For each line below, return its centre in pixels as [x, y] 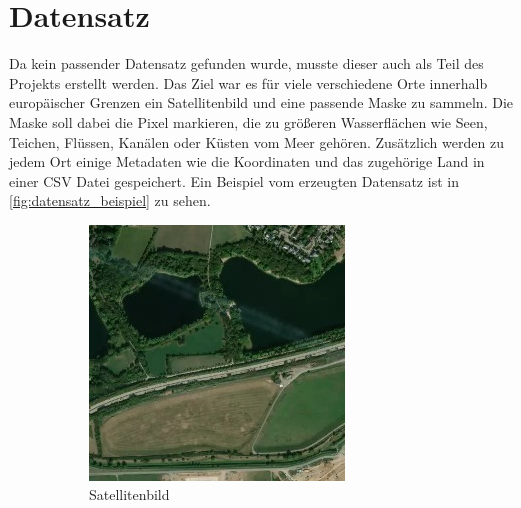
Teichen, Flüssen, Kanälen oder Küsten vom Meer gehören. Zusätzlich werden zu [256, 141]
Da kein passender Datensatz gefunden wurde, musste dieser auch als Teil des [246, 63]
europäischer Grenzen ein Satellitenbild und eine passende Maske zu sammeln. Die [261, 102]
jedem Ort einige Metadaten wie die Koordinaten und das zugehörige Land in [247, 161]
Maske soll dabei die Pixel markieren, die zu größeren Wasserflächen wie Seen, [248, 121]
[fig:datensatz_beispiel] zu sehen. [110, 200]
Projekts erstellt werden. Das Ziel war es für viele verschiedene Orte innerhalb [248, 82]
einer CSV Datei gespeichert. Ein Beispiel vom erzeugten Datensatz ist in [234, 180]
